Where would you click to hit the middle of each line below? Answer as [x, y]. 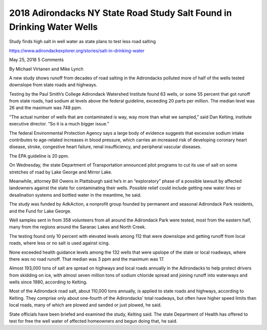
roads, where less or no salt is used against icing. [59, 243]
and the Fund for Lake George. [40, 211]
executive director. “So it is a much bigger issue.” [59, 124]
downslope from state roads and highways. [53, 85]
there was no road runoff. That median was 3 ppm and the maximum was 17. [87, 259]
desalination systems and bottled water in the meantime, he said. [75, 195]
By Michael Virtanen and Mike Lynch [46, 69]
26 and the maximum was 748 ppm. [46, 108]
